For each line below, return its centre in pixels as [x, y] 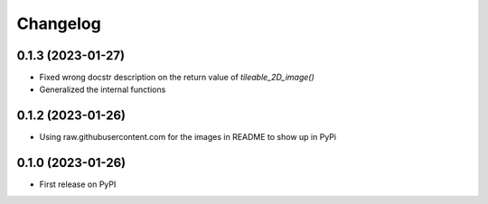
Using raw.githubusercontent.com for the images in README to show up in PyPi [188, 137]
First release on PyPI [78, 184]
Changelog [59, 23]
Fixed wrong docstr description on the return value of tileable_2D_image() [177, 78]
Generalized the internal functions [103, 89]
